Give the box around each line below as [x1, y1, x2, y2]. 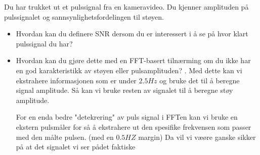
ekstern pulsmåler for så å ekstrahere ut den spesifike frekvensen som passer [16, 121, 251, 132]
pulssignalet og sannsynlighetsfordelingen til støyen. [4, 11, 164, 22]
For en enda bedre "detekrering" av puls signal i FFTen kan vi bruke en [16, 112, 238, 122]
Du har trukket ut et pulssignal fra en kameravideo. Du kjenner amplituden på [4, 2, 249, 12]
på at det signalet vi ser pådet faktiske [16, 141, 136, 152]
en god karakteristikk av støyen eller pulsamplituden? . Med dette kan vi [16, 65, 242, 75]
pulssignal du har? [16, 38, 73, 48]
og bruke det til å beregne [159, 75, 240, 85]
